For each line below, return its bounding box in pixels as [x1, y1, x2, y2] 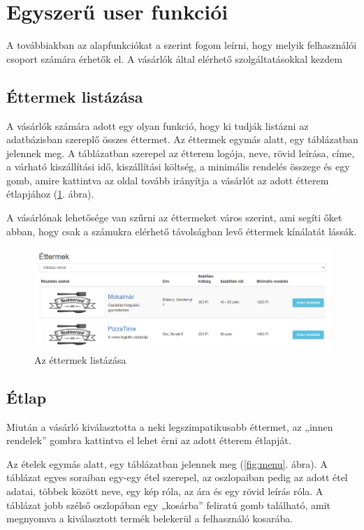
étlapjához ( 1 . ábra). [6, 186, 94, 201]
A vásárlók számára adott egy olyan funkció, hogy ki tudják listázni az [6, 118, 309, 133]
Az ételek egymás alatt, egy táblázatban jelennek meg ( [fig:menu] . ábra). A [6, 456, 328, 471]
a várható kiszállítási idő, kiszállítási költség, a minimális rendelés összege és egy [6, 159, 350, 174]
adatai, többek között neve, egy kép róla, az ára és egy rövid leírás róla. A [6, 483, 323, 498]
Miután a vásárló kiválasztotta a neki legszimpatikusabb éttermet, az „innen [6, 419, 333, 434]
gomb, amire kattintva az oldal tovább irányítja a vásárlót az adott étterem [6, 172, 329, 187]
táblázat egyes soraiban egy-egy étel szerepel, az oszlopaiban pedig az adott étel [6, 470, 348, 485]
